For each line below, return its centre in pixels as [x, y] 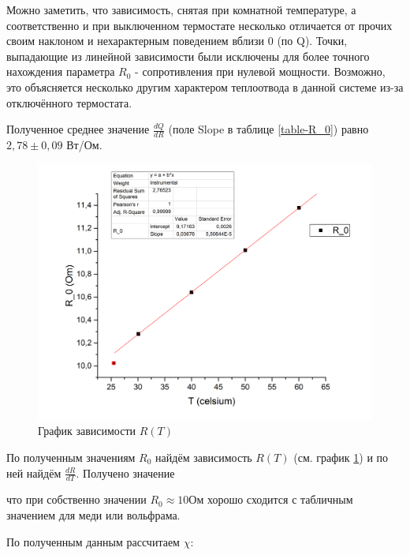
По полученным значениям [71, 457]
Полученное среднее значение [78, 129]
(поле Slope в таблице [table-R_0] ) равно [268, 129]
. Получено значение [125, 472]
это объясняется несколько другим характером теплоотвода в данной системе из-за [205, 86]
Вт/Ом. [84, 144]
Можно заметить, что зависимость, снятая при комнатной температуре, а [181, 9]
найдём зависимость [204, 457]
